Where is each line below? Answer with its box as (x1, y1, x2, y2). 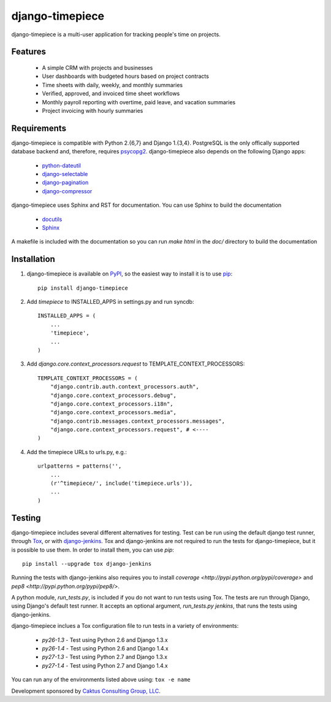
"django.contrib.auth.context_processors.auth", (50, 384, 199, 390)
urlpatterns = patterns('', (37, 463, 122, 469)
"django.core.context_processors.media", (50, 409, 177, 416)
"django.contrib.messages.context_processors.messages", (50, 417, 225, 425)
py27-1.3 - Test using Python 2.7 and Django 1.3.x (42, 654, 168, 661)
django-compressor (42, 187, 93, 195)
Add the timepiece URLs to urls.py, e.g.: (26, 448, 127, 455)
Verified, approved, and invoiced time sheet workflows (42, 90, 180, 98)
